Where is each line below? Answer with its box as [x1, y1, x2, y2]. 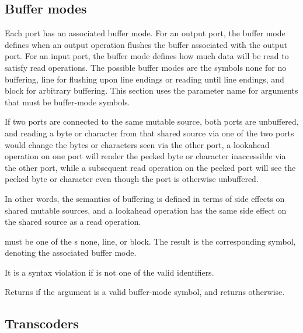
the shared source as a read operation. [5, 215, 141, 228]
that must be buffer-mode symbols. [5, 95, 130, 108]
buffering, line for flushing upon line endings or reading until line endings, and [5, 73, 284, 85]
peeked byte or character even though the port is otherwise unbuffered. [5, 173, 259, 185]
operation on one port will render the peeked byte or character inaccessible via [5, 150, 286, 162]
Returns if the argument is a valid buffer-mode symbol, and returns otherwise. [5, 286, 285, 298]
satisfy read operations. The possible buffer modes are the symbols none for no [5, 61, 287, 73]
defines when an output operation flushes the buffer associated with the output [5, 38, 287, 50]
